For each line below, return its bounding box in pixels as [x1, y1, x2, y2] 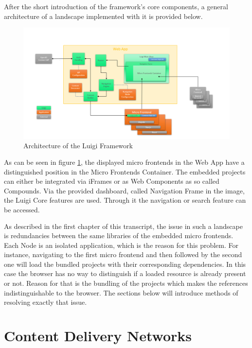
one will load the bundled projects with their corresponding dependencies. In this [4, 259, 246, 269]
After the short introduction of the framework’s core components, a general [4, 1, 228, 11]
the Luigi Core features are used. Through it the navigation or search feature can [4, 195, 246, 205]
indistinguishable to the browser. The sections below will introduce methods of [4, 287, 238, 297]
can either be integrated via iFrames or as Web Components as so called [4, 176, 219, 186]
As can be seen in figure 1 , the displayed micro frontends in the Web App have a [4, 157, 245, 167]
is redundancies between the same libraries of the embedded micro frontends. [4, 230, 234, 241]
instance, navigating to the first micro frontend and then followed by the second [4, 249, 242, 260]
